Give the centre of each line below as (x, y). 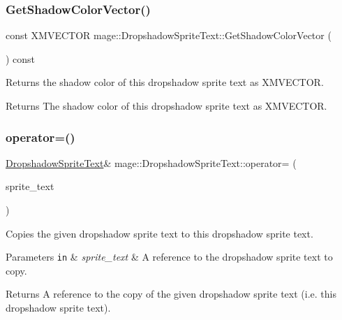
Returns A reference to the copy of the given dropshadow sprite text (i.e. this (171, 294)
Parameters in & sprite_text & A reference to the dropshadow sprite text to (169, 257)
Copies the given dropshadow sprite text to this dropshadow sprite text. (159, 233)
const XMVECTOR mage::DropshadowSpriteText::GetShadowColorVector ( (169, 35)
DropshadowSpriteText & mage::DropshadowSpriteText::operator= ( (151, 162)
